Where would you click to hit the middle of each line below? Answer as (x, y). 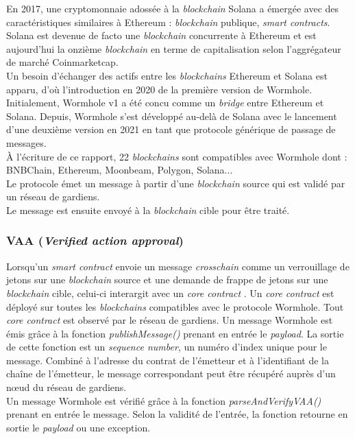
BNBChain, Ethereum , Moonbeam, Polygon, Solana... (120, 170)
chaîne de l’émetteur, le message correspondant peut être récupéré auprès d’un (171, 373)
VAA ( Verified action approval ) (95, 240)
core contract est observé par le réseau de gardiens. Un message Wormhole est (170, 320)
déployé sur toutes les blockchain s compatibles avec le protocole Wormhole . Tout (175, 306)
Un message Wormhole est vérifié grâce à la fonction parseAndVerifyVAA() (164, 400)
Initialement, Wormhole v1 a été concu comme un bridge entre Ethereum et (165, 103)
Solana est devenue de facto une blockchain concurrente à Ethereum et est (161, 35)
